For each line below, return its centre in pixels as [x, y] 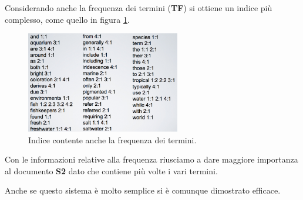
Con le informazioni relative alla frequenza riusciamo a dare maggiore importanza [151, 159]
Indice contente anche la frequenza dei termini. [112, 139]
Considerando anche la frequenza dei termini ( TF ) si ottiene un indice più [139, 8]
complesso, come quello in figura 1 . [67, 19]
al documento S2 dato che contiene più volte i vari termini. [111, 170]
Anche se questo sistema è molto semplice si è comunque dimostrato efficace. [143, 190]
